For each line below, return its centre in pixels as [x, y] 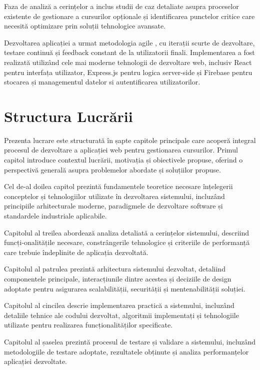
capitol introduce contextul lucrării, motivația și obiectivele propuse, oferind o [123, 160]
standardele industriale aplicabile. [55, 216]
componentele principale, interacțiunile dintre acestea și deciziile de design [118, 278]
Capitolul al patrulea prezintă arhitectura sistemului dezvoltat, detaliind [115, 269]
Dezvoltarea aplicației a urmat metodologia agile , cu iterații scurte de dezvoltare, [129, 42]
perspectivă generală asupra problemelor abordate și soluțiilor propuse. [112, 169]
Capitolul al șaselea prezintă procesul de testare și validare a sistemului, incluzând [130, 341]
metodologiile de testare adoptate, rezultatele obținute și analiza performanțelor [126, 351]
